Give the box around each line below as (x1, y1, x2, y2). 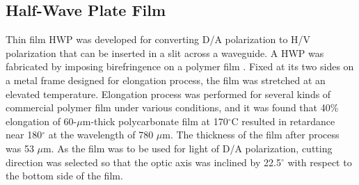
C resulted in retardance (231, 113, 335, 128)
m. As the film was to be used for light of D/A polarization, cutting (43, 140, 333, 155)
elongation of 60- (6, 113, 77, 128)
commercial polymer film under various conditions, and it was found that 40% (6, 100, 339, 115)
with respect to (287, 154, 352, 169)
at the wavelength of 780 (48, 127, 154, 142)
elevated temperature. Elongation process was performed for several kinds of (6, 86, 331, 101)
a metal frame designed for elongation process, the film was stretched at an (6, 72, 326, 87)
